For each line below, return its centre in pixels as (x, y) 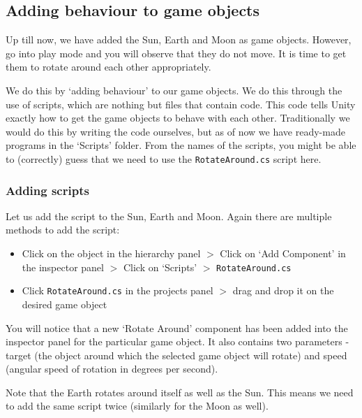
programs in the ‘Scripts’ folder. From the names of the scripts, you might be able (181, 145)
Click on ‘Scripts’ (160, 267)
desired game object (65, 304)
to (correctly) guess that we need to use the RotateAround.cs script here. (164, 158)
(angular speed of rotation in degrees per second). (112, 369)
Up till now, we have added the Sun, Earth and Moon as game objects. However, (179, 39)
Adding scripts (47, 190)
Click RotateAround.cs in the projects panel (118, 290)
